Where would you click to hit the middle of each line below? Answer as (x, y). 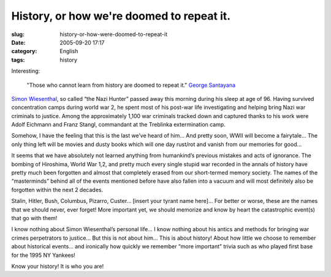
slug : (18, 34)
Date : (18, 42)
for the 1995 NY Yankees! (44, 255)
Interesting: (26, 71)
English (69, 51)
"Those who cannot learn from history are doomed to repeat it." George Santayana (131, 85)
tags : (18, 60)
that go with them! (34, 218)
